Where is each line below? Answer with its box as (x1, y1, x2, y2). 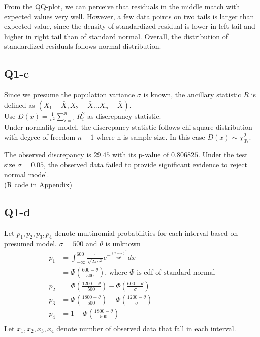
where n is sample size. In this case (96, 131, 205, 142)
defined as (4, 99, 35, 110)
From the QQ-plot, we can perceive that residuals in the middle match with (4, 1, 240, 11)
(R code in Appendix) (4, 179, 72, 189)
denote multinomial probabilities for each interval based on (54, 227, 238, 238)
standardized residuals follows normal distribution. (4, 41, 161, 51)
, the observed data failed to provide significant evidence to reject (44, 159, 247, 170)
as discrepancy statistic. (87, 110, 161, 121)
